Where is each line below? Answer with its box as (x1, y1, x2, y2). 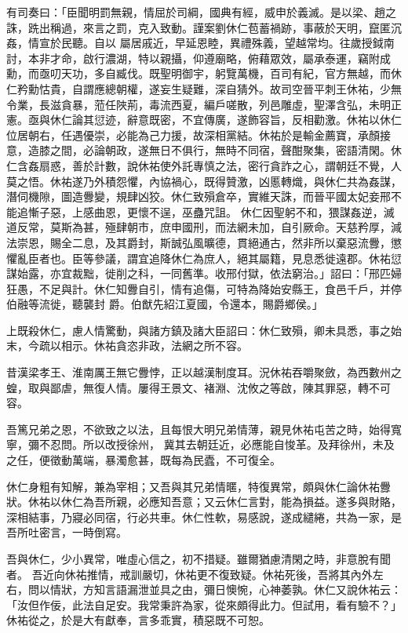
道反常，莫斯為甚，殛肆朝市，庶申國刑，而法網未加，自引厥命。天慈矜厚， (6, 219, 391, 235)
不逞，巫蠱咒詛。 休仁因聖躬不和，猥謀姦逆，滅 (148, 203, 395, 220)
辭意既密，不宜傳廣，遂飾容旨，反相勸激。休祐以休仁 (126, 111, 402, 128)
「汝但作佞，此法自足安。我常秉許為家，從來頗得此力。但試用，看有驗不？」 (6, 596, 402, 613)
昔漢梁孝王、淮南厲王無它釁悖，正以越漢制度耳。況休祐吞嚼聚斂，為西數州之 (6, 364, 402, 380)
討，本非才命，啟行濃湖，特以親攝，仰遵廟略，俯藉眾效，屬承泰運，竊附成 (6, 49, 391, 66)
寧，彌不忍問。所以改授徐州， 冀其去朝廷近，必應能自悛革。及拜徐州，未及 (6, 436, 395, 453)
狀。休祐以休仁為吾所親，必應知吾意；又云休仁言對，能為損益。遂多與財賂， (6, 493, 402, 510)
